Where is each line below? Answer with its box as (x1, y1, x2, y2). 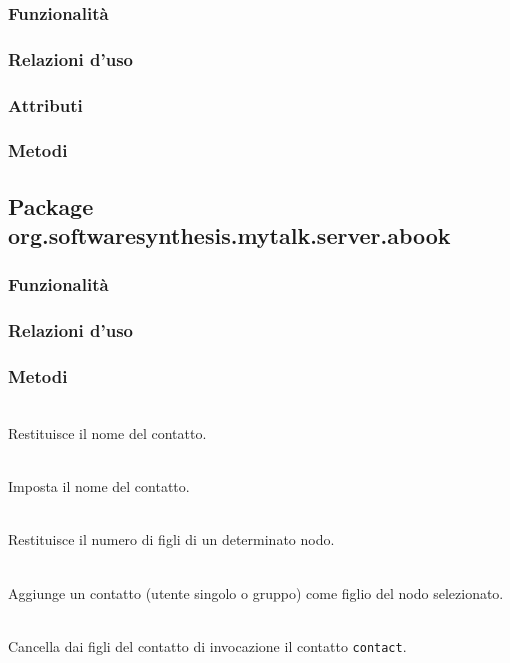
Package (8, 190, 94, 221)
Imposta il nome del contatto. (8, 476, 190, 497)
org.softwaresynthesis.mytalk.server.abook (8, 220, 451, 251)
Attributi (8, 92, 83, 117)
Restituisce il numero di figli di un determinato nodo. (8, 529, 335, 550)
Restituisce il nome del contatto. (8, 423, 207, 444)
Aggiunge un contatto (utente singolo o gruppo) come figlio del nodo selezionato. (8, 582, 504, 603)
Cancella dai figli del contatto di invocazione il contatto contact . (8, 635, 407, 656)
